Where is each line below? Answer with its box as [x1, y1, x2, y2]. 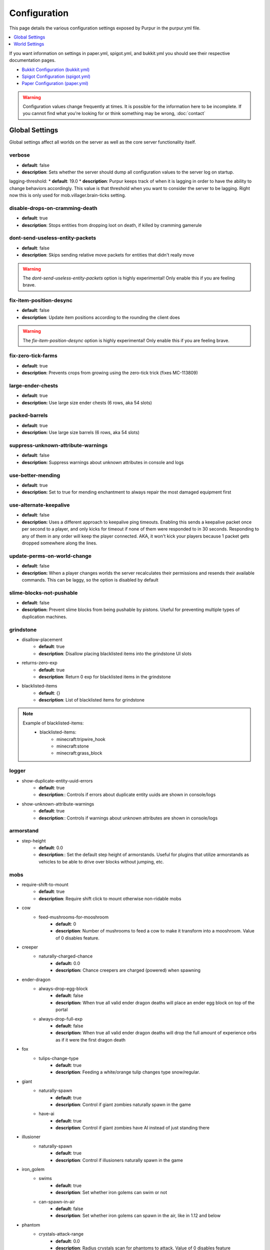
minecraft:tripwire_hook [56, 736, 105, 742]
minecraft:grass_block [56, 750, 102, 756]
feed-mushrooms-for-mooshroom [38, 914, 109, 920]
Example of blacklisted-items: [22, 720, 84, 726]
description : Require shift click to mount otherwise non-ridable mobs [38, 895, 181, 901]
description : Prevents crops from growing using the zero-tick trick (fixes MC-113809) [21, 370, 198, 376]
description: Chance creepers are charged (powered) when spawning [55, 967, 201, 973]
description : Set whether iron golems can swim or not [55, 1189, 167, 1195]
